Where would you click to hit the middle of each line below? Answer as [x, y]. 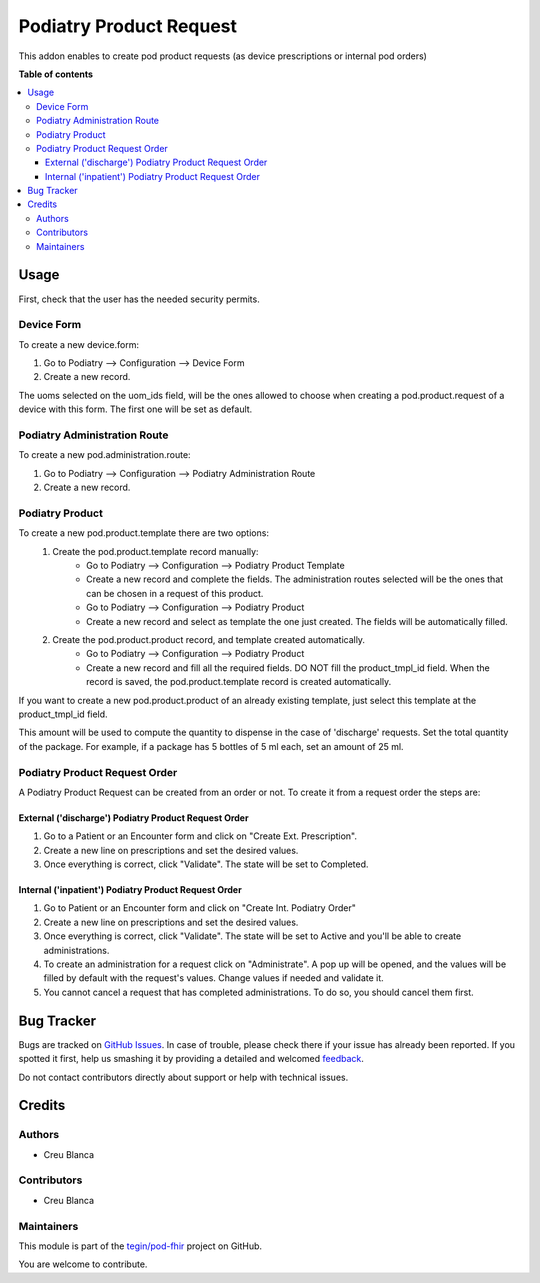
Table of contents [56, 74]
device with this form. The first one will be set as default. [135, 409]
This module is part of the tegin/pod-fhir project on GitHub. [140, 1246]
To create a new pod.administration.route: [104, 455]
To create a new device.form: [79, 344]
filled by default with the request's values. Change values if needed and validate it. [213, 978]
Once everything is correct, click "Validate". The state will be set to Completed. [206, 864]
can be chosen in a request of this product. [175, 593]
